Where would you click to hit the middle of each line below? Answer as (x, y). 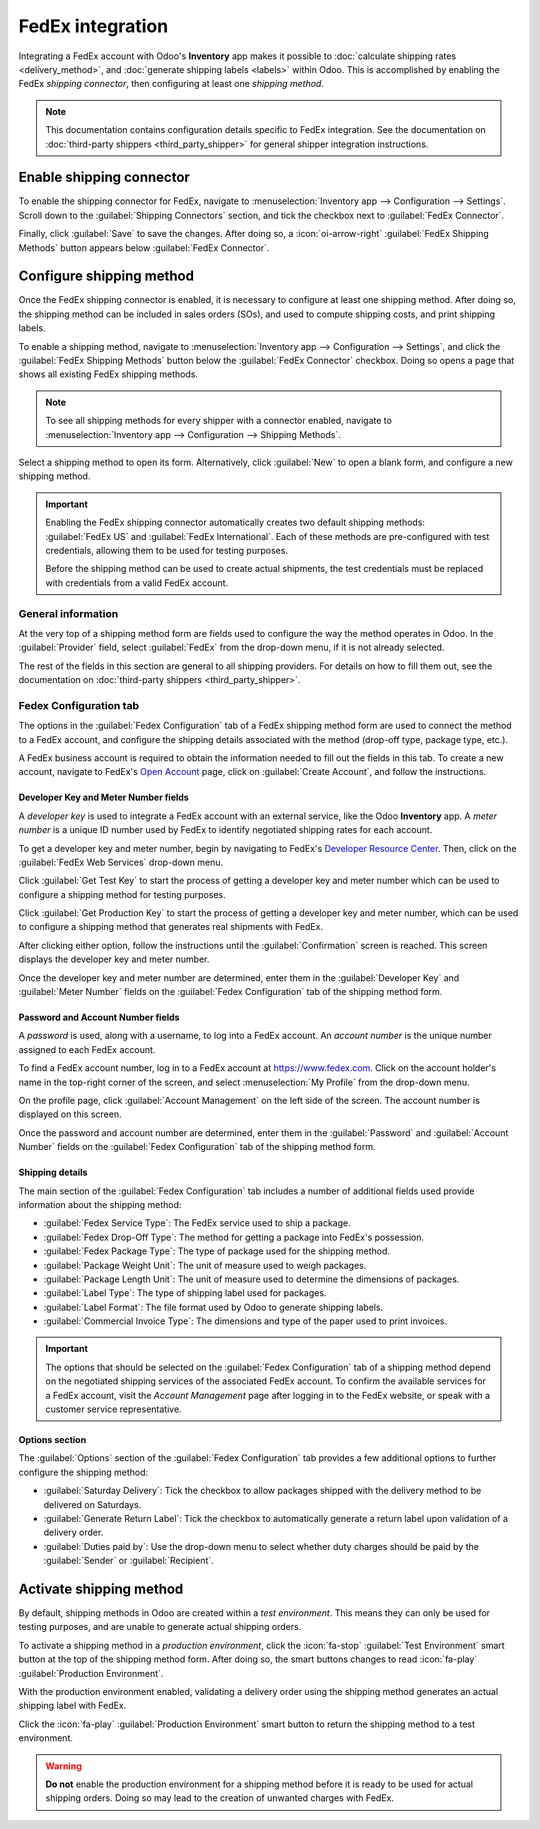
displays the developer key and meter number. (114, 959)
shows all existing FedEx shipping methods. (108, 374)
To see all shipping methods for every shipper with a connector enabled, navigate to (218, 421)
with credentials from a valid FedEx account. (137, 582)
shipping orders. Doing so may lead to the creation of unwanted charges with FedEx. (220, 1798)
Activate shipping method (101, 1588)
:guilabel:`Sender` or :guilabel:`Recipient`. (128, 1561)
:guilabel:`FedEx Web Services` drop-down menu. (121, 862)
